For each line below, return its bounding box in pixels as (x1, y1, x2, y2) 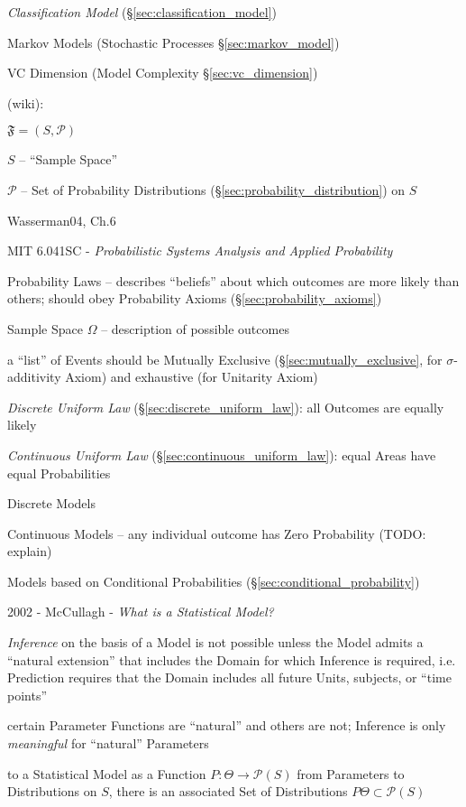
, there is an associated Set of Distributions (108, 782, 348, 801)
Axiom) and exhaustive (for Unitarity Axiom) (65, 367, 318, 386)
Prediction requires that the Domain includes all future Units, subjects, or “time (7, 668, 452, 687)
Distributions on (7, 782, 97, 801)
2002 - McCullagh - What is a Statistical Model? (7, 602, 274, 621)
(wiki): (7, 93, 44, 112)
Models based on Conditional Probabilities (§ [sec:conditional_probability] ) (7, 571, 420, 590)
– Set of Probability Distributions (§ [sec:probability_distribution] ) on (21, 180, 406, 199)
